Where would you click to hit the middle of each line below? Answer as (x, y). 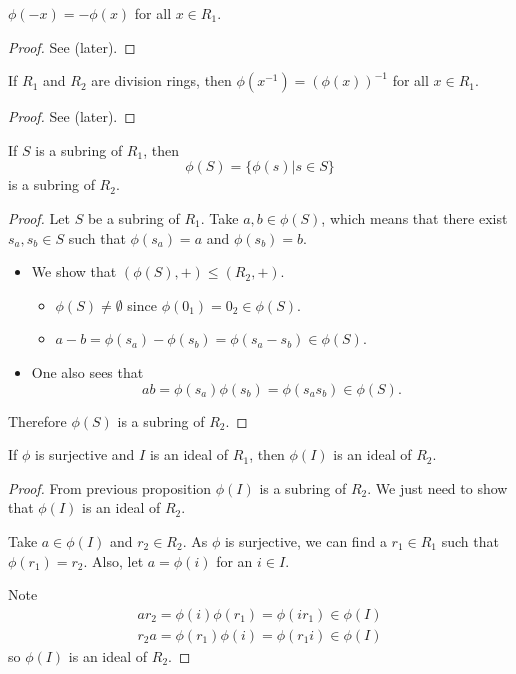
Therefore (37, 420)
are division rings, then (161, 80)
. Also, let (113, 560)
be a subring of (133, 217)
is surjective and (85, 454)
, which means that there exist (414, 217)
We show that (74, 271)
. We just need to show (437, 487)
